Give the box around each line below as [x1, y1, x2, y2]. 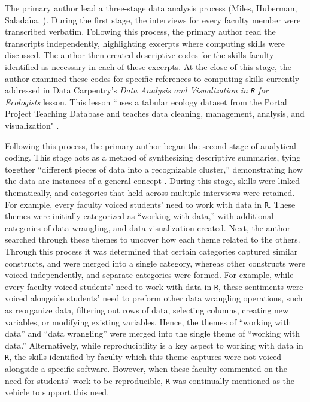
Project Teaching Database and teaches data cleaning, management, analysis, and [5, 107, 305, 120]
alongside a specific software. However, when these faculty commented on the [5, 362, 288, 375]
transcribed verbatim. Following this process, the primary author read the [5, 25, 276, 38]
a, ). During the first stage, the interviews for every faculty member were [34, 13, 301, 26]
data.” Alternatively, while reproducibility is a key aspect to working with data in [5, 338, 303, 351]
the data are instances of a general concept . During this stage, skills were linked [5, 174, 300, 187]
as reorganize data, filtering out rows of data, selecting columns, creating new [5, 304, 289, 316]
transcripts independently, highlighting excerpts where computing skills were [5, 37, 285, 49]
